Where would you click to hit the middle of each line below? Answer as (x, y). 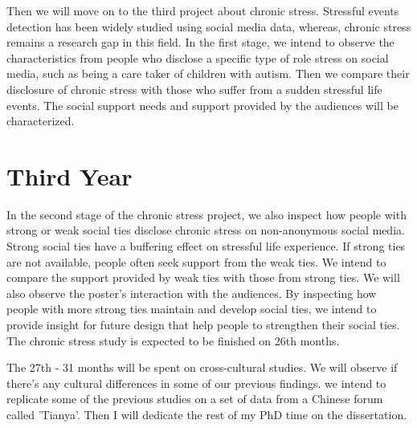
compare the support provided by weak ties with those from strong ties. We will (203, 277)
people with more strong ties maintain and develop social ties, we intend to (192, 309)
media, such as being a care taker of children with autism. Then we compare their (208, 73)
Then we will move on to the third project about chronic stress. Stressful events (203, 10)
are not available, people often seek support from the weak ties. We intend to (196, 261)
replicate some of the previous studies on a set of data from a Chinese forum (195, 399)
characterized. (41, 121)
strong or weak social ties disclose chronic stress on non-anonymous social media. (206, 230)
